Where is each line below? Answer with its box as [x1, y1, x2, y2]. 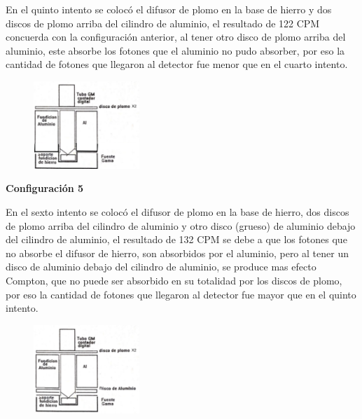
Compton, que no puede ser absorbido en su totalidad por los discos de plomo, [6, 273, 342, 288]
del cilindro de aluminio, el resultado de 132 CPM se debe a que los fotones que [6, 232, 347, 247]
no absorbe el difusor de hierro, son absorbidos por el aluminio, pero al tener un [6, 245, 349, 260]
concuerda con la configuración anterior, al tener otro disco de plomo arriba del [6, 29, 346, 44]
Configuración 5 [6, 181, 84, 195]
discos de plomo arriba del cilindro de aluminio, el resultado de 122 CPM [6, 15, 320, 30]
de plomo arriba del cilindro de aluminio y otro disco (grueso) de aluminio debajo [6, 218, 356, 233]
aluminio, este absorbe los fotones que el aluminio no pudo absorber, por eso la [6, 43, 345, 57]
